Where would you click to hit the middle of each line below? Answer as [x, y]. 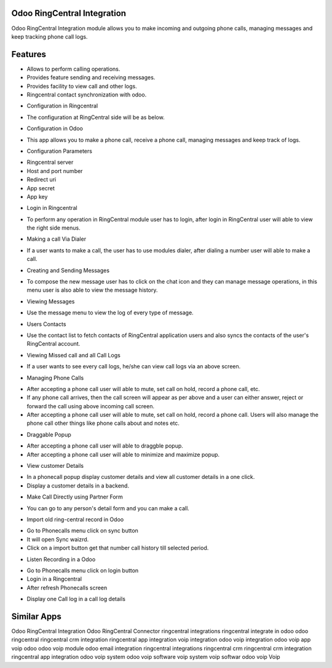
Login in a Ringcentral [54, 579]
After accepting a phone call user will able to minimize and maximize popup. [123, 454]
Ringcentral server [50, 162]
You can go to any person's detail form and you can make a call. [108, 508]
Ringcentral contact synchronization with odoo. [87, 95]
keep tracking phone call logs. [49, 36]
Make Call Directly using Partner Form [75, 497]
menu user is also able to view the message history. [92, 290]
